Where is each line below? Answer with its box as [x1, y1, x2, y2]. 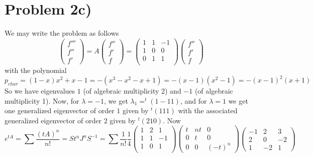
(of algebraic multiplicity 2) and [83, 86, 181, 96]
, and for [180, 95, 207, 106]
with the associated [178, 105, 238, 116]
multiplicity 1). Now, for [5, 95, 79, 106]
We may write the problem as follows [5, 28, 119, 38]
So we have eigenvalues [5, 86, 75, 96]
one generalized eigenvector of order [5, 105, 115, 116]
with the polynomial [5, 64, 67, 75]
